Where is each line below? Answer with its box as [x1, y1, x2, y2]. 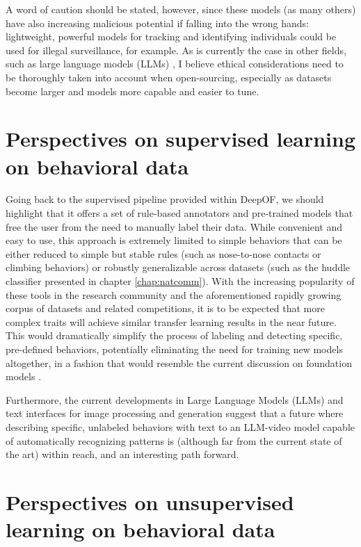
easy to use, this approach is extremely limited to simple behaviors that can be [6, 233, 342, 247]
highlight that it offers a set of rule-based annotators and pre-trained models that [6, 206, 353, 220]
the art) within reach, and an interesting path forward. [6, 447, 239, 462]
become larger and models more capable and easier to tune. [6, 83, 259, 98]
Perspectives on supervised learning [6, 124, 356, 153]
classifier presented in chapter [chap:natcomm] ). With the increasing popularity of [6, 274, 355, 288]
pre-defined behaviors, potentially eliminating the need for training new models [6, 342, 343, 356]
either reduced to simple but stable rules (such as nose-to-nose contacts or [6, 246, 321, 261]
